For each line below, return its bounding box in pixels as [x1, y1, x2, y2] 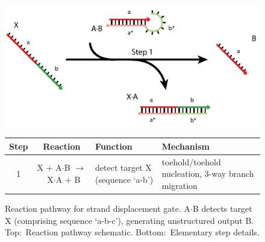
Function [95, 139, 132, 152]
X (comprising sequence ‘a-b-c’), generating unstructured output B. [5, 214, 254, 226]
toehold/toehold [161, 155, 221, 168]
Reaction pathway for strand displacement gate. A [5, 202, 191, 214]
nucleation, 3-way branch [161, 167, 254, 180]
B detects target [192, 202, 252, 214]
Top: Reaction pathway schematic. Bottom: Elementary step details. [5, 226, 260, 238]
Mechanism [161, 139, 210, 152]
